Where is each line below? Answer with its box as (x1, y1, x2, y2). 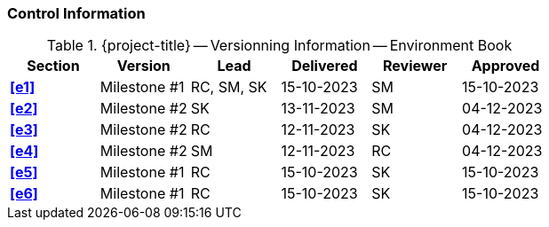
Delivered (291, 57, 358, 75)
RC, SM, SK (190, 78, 267, 97)
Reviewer (383, 57, 448, 75)
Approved (471, 57, 540, 75)
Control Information (7, 4, 146, 22)
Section (27, 57, 80, 75)
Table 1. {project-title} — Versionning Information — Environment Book (46, 36, 513, 55)
